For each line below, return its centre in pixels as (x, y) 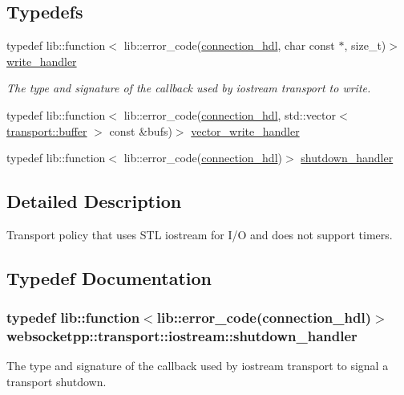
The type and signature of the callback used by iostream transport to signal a (198, 366)
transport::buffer (47, 130)
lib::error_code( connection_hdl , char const (229, 45)
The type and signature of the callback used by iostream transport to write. (189, 88)
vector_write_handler (245, 130)
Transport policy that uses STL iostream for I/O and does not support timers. (200, 234)
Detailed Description (94, 201)
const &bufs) (141, 130)
